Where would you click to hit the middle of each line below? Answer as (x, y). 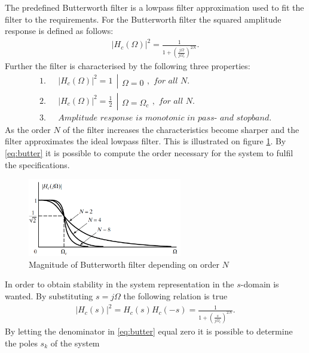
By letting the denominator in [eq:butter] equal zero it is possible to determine (149, 331)
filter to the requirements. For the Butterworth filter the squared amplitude (143, 19)
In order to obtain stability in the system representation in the (120, 284)
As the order (28, 129)
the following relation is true (175, 295)
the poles (21, 343)
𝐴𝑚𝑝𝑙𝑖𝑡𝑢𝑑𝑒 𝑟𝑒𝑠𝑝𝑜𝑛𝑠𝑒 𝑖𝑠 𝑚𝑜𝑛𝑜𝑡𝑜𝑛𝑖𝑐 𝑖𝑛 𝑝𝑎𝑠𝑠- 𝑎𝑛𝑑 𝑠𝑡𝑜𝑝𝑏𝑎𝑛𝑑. (165, 118)
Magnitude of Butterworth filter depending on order (124, 264)
